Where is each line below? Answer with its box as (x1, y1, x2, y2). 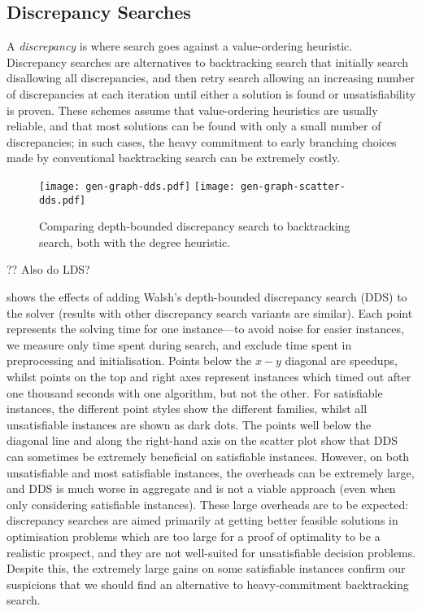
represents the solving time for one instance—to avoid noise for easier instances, (7, 320, 404, 337)
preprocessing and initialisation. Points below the (7, 352, 252, 369)
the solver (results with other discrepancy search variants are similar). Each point (7, 304, 413, 321)
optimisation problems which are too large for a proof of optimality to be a (7, 527, 381, 544)
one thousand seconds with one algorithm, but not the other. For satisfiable (7, 384, 383, 401)
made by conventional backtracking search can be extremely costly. (7, 149, 341, 166)
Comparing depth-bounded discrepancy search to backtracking (39, 218, 350, 235)
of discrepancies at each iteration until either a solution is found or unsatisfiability (7, 85, 416, 102)
